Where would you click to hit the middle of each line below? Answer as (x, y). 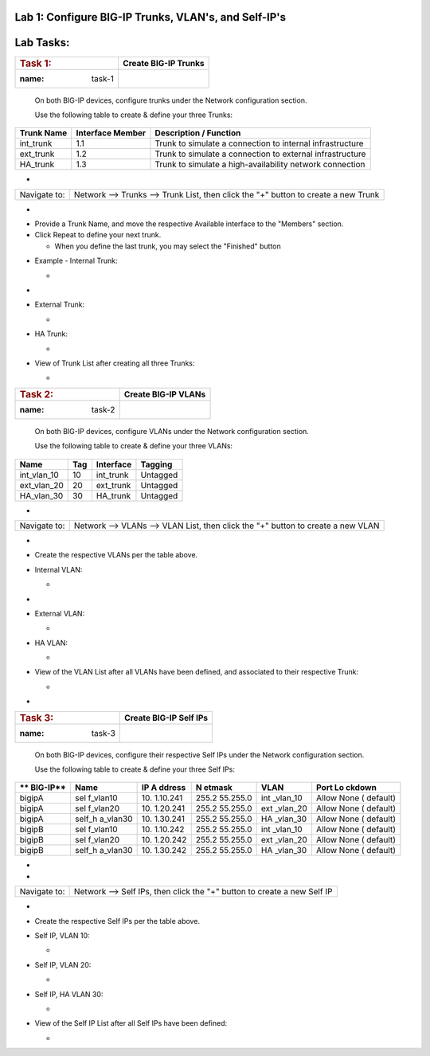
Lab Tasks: (42, 43)
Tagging (156, 464)
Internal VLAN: (59, 569)
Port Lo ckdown (346, 788)
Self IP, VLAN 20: (63, 964)
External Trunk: (60, 305)
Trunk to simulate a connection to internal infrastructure (259, 143)
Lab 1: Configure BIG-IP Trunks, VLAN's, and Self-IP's (150, 17)
